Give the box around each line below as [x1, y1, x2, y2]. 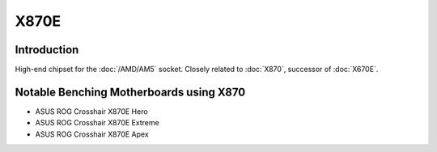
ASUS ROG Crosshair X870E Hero [35, 106, 149, 116]
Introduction [15, 43, 79, 57]
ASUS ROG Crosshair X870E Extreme [35, 118, 159, 128]
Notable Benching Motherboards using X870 [15, 85, 246, 99]
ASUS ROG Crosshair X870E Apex [35, 129, 149, 139]
